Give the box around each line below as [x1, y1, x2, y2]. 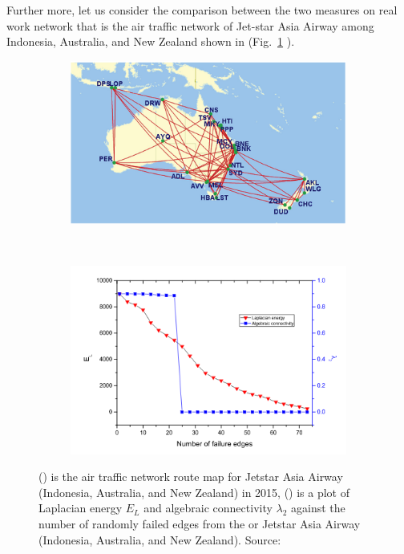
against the [291, 499, 345, 516]
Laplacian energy [38, 499, 123, 516]
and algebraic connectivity [143, 499, 273, 516]
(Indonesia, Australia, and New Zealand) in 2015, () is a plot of [38, 483, 350, 500]
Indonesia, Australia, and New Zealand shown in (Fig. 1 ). [6, 33, 295, 50]
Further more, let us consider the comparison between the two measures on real [6, 2, 398, 18]
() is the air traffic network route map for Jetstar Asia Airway [38, 468, 343, 485]
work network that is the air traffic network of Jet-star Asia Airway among [6, 17, 374, 34]
